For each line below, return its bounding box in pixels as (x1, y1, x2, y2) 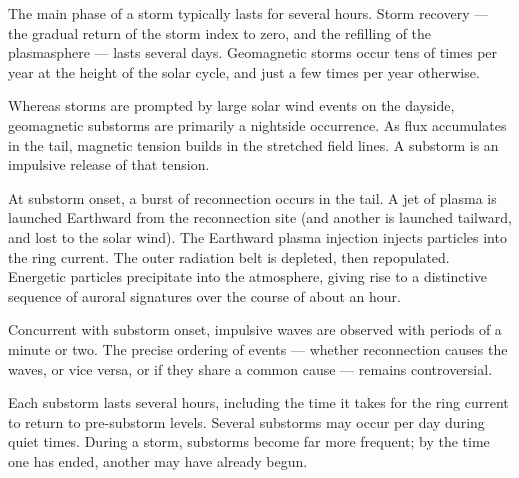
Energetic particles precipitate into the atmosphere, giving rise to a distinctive (8, 266, 488, 287)
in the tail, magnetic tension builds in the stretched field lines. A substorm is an (8, 134, 499, 155)
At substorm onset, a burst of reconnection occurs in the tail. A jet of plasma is (8, 187, 497, 208)
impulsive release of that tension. (8, 154, 210, 175)
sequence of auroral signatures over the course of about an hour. (8, 285, 401, 306)
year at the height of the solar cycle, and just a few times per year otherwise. (8, 61, 480, 82)
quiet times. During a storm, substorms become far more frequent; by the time (8, 431, 490, 452)
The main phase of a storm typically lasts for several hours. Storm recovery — (8, 3, 489, 23)
